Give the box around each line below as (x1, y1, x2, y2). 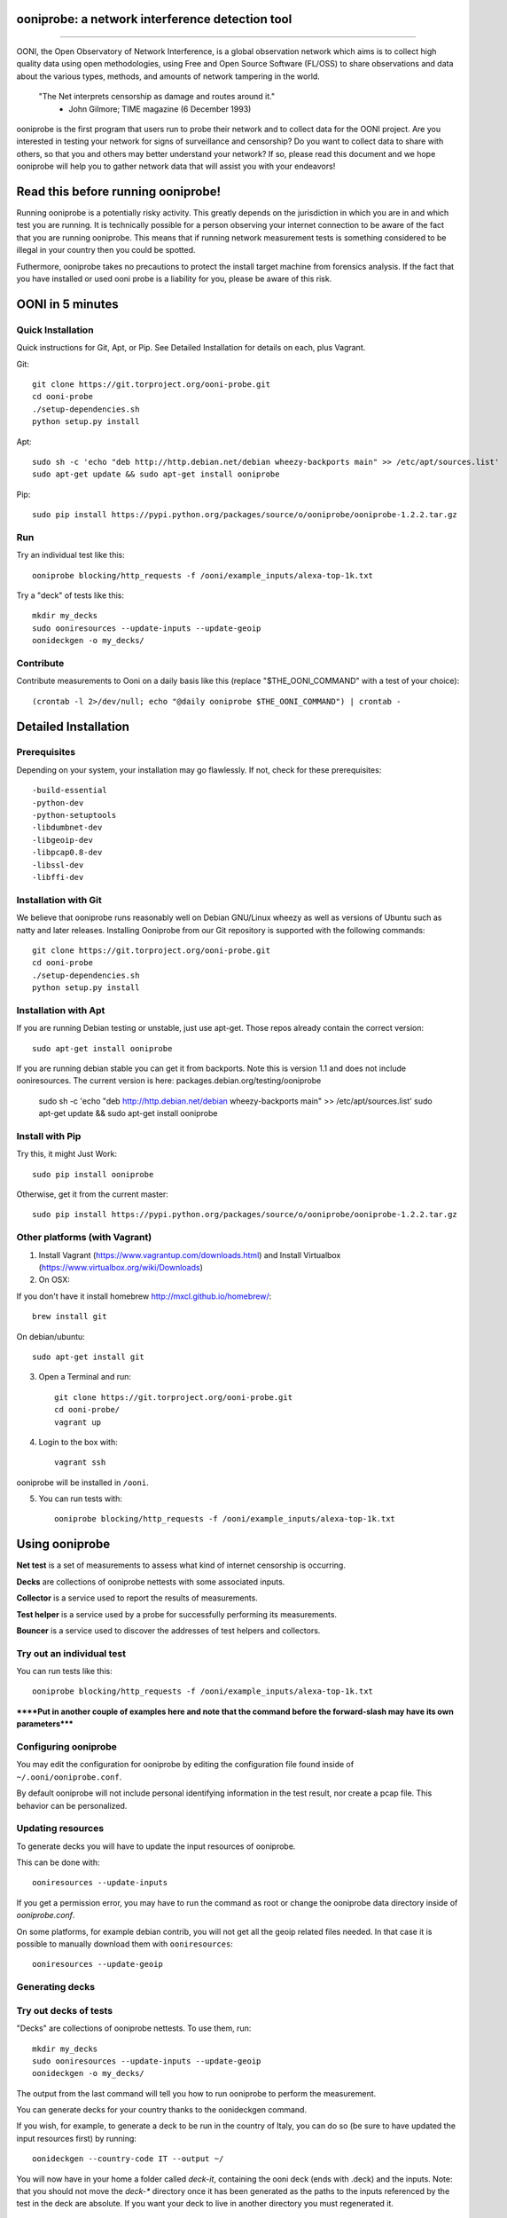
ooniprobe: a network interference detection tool (16, 12, 292, 27)
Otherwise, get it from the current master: (16, 1189, 168, 1199)
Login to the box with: (38, 1436, 119, 1447)
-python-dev (32, 798, 84, 807)
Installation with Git (16, 893, 102, 906)
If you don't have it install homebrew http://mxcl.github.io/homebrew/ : (16, 1291, 272, 1302)
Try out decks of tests (16, 2004, 113, 2017)
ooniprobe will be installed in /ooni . (16, 1477, 150, 1488)
